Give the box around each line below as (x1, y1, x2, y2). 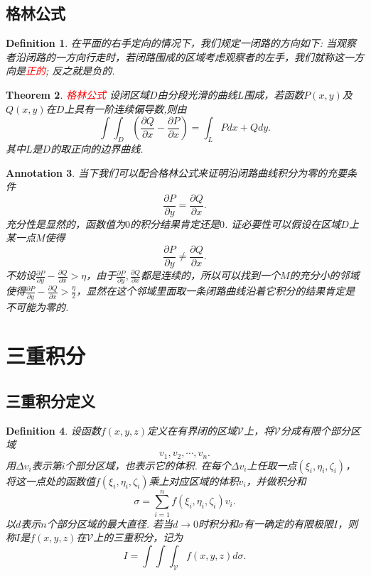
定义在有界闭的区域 (147, 423, 237, 438)
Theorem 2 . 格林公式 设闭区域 (6, 87, 149, 102)
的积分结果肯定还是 (130, 216, 220, 231)
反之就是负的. (52, 63, 115, 78)
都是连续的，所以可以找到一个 (140, 268, 280, 283)
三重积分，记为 (113, 530, 183, 545)
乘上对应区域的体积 (149, 473, 239, 488)
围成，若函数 (244, 87, 304, 102)
